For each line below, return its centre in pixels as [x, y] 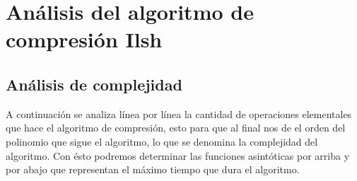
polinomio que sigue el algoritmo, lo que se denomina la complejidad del [162, 141]
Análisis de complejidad [94, 84]
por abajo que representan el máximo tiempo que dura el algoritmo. [153, 169]
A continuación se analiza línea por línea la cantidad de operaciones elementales [179, 113]
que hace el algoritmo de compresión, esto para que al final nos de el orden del [176, 128]
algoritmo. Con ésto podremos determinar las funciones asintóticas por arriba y [178, 155]
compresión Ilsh [84, 39]
